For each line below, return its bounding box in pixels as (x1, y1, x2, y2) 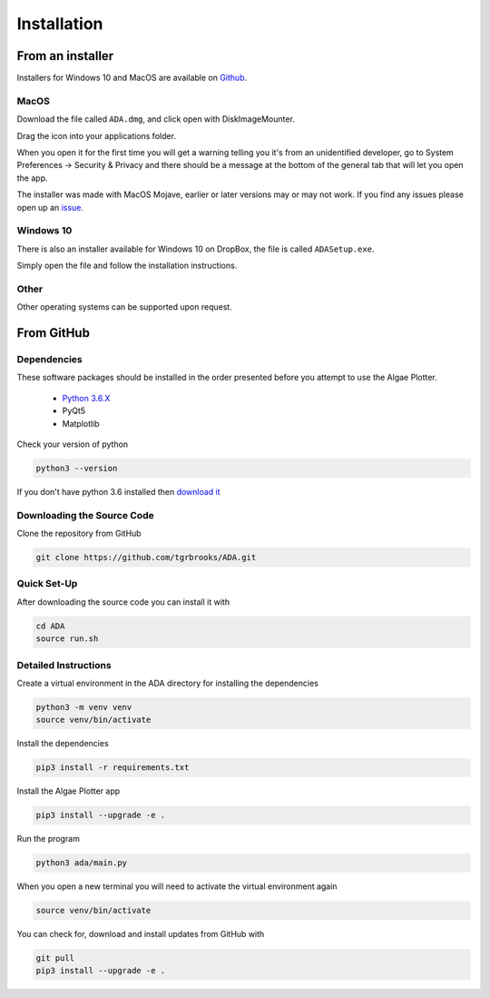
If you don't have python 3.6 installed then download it (16, 486, 221, 497)
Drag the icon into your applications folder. (16, 130, 177, 141)
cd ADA (35, 620, 65, 631)
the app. (16, 173, 48, 183)
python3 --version (35, 463, 118, 473)
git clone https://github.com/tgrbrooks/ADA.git (35, 552, 257, 563)
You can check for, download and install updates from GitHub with (16, 929, 265, 940)
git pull (35, 954, 75, 963)
